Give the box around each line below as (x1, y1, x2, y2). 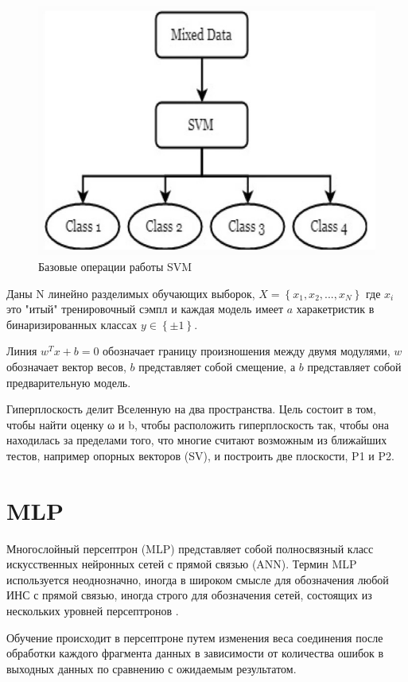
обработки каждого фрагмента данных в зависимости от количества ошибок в (6, 645, 384, 661)
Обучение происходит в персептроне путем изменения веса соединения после (6, 629, 383, 645)
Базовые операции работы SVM (38, 258, 192, 274)
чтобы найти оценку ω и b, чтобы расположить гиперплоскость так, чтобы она (6, 416, 389, 432)
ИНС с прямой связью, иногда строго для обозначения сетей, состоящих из (6, 587, 372, 603)
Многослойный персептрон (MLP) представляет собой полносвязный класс (6, 540, 374, 556)
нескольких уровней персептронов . (6, 602, 179, 618)
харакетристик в (296, 300, 375, 317)
